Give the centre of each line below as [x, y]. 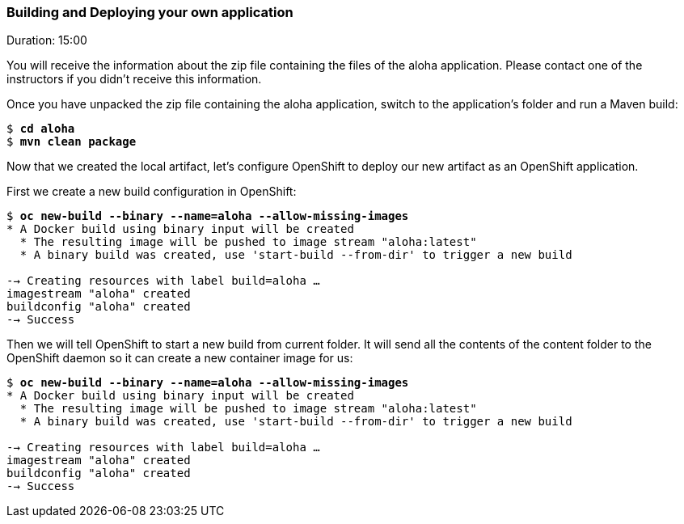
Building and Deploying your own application [150, 12]
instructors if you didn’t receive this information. [134, 79]
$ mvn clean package [72, 142]
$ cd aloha [41, 129]
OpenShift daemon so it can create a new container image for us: [180, 358]
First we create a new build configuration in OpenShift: [152, 192]
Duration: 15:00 [47, 40]
